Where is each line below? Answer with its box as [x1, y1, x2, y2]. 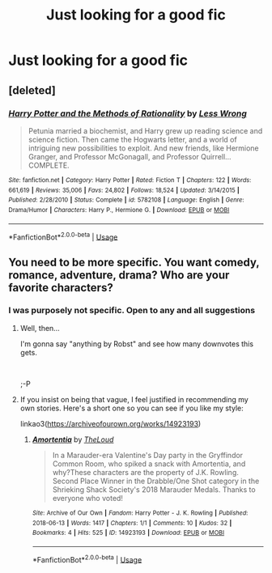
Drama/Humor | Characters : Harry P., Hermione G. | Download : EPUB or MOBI [8, 206, 230, 214]
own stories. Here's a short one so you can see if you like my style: [19, 403, 244, 413]
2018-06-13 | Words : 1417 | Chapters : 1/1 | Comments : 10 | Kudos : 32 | [32, 519, 232, 527]
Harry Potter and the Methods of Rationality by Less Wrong [8, 108, 247, 119]
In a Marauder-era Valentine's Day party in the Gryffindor [52, 450, 244, 460]
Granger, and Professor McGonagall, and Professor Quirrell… [28, 151, 232, 161]
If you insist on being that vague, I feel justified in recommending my [19, 394, 249, 404]
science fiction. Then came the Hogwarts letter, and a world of [28, 134, 237, 144]
